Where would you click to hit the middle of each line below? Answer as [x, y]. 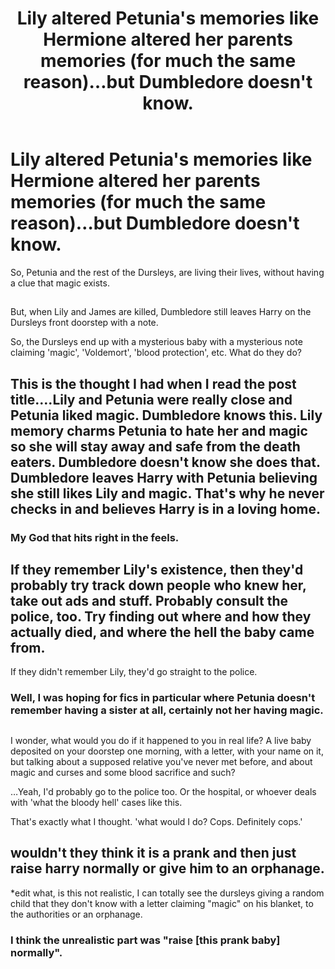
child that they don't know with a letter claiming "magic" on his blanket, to [162, 903]
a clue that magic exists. [60, 283]
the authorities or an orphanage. [76, 914]
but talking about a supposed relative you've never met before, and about [161, 761]
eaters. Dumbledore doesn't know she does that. [165, 462]
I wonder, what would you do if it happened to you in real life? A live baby [161, 740]
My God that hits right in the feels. [95, 537]
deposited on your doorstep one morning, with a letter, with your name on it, [167, 751]
